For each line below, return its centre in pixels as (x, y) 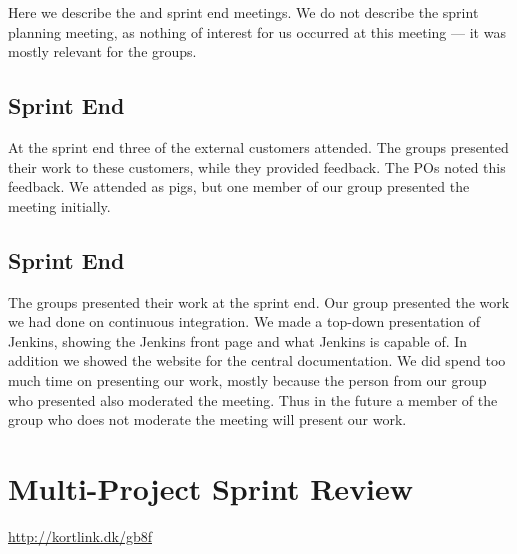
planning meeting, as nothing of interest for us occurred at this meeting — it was (257, 31)
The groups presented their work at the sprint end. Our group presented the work (259, 301)
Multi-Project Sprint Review (211, 487)
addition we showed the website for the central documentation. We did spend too (257, 360)
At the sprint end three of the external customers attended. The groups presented (258, 146)
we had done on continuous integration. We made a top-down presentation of (244, 321)
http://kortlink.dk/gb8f (80, 535)
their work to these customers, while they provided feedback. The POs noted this (257, 166)
